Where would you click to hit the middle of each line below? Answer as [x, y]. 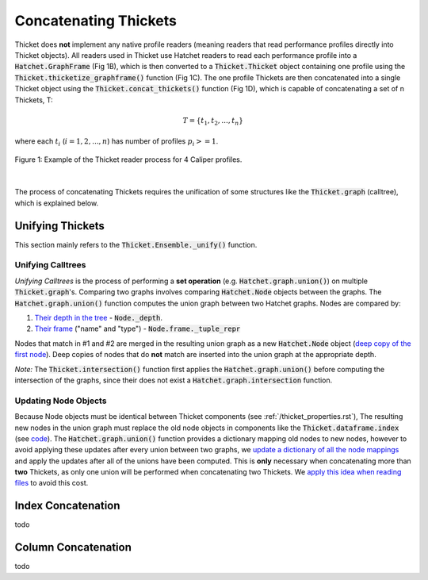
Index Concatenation [67, 506]
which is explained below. [57, 203]
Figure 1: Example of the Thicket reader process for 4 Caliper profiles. [128, 159]
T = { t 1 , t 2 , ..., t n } [213, 121]
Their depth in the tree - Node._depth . [98, 318]
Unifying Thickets [59, 226]
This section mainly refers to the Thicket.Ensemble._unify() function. [136, 244]
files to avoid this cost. [52, 483]
